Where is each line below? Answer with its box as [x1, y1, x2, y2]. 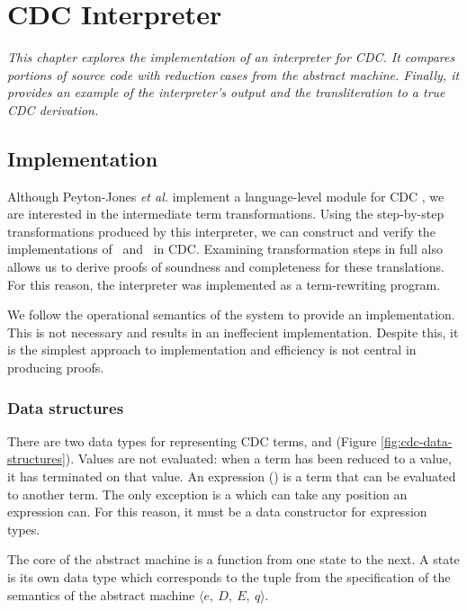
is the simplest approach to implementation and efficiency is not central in [7, 340, 417, 359]
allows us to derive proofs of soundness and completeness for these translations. [7, 257, 445, 276]
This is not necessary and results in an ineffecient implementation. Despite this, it [7, 322, 459, 341]
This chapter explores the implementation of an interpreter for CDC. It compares [7, 48, 455, 67]
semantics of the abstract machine [7, 585, 195, 604]
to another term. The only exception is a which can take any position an [7, 484, 408, 503]
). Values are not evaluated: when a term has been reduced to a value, [65, 449, 452, 468]
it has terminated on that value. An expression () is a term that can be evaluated [7, 467, 456, 486]
